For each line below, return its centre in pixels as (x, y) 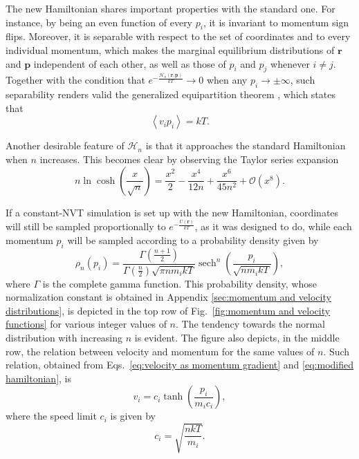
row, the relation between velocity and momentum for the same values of (160, 351)
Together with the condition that (75, 80)
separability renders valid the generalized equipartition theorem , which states (171, 94)
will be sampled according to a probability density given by (193, 240)
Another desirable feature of (65, 146)
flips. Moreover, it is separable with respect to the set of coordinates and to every (178, 36)
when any (227, 80)
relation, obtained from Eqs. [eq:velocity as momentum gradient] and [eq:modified (179, 365)
